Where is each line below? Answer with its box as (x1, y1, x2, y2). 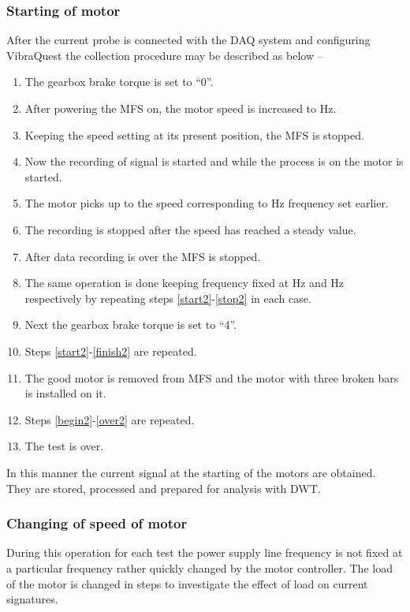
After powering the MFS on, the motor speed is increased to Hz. (24, 100, 337, 116)
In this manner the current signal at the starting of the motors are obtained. (6, 464, 376, 480)
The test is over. (24, 438, 104, 454)
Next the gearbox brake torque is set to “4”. (24, 316, 237, 333)
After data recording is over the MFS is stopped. (24, 248, 261, 264)
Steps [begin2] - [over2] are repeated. (24, 411, 195, 427)
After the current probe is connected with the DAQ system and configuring (6, 32, 371, 48)
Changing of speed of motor (6, 513, 188, 533)
